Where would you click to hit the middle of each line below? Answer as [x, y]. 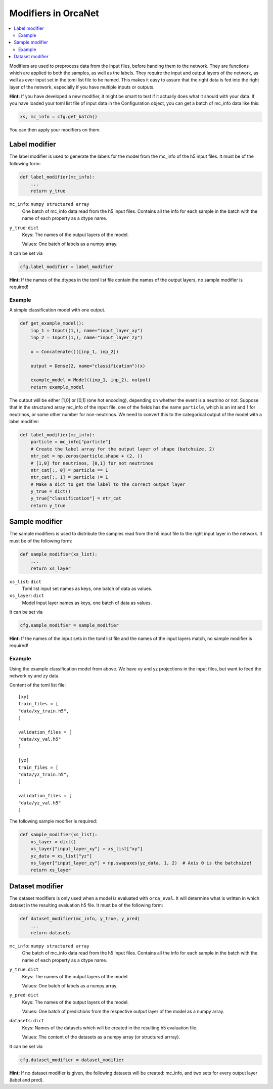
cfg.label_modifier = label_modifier [67, 266]
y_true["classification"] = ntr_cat [76, 498]
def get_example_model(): [52, 323]
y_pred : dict [24, 995]
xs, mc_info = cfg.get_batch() [59, 117]
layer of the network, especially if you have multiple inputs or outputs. [82, 87]
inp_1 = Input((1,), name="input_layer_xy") [87, 330]
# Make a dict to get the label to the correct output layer [108, 484]
